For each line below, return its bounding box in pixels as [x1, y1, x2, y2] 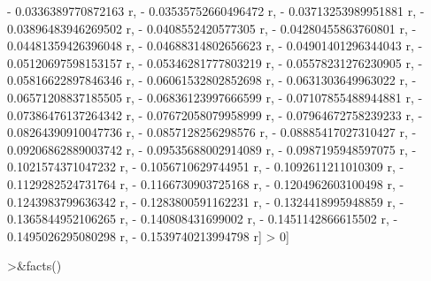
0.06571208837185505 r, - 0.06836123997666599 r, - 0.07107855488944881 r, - [7, 87, 423, 106]
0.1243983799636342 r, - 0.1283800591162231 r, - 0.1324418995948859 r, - [7, 192, 404, 210]
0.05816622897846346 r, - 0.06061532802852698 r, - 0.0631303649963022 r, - [7, 71, 417, 89]
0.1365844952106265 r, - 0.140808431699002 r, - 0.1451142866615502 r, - [7, 209, 398, 228]
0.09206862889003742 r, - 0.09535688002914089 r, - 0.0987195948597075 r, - [7, 140, 417, 158]
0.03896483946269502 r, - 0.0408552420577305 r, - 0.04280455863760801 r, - [7, 19, 417, 37]
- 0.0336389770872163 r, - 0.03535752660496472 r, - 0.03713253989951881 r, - [7, 2, 425, 19]
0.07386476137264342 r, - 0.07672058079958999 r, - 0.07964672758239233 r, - [7, 105, 423, 124]
